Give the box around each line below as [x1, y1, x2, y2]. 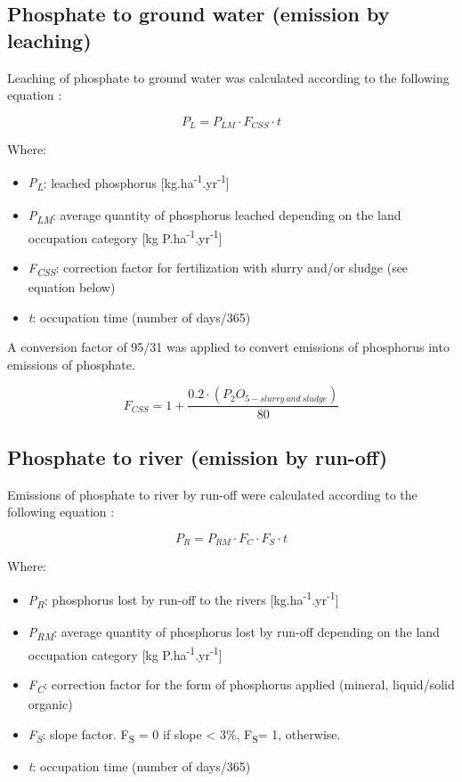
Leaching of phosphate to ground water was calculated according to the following [7, 68, 450, 86]
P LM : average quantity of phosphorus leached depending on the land [28, 205, 401, 226]
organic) [28, 695, 73, 713]
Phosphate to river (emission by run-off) [7, 443, 388, 470]
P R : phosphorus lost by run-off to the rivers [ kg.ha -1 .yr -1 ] [28, 587, 339, 611]
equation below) [28, 278, 116, 297]
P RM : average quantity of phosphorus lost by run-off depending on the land [28, 622, 440, 643]
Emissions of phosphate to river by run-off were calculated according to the [7, 485, 417, 503]
